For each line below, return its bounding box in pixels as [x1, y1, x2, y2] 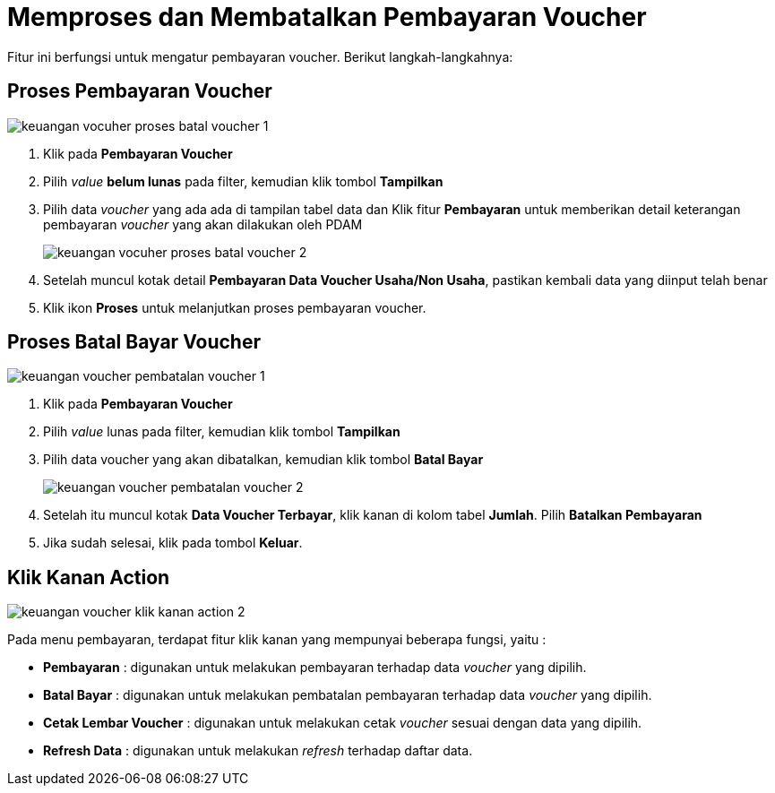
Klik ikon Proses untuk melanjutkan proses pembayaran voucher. [43, 299, 426, 315]
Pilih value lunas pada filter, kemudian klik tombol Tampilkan [43, 424, 400, 440]
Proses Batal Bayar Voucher [7, 331, 261, 354]
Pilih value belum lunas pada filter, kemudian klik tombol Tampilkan [43, 173, 443, 189]
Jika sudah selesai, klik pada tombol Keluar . [43, 535, 303, 551]
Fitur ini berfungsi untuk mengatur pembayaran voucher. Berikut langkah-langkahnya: [7, 48, 513, 65]
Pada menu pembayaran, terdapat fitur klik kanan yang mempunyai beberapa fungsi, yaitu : [7, 632, 547, 648]
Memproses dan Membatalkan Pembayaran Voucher [7, 2, 647, 32]
